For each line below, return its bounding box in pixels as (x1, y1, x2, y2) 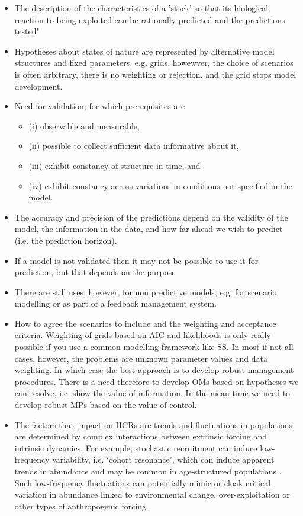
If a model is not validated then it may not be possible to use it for (14, 254, 259, 266)
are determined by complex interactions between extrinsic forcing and (14, 430, 267, 442)
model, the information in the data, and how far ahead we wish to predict (14, 222, 283, 235)
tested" (14, 25, 40, 37)
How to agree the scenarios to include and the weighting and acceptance (14, 317, 276, 329)
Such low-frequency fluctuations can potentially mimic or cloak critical (14, 476, 271, 489)
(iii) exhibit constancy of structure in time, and (28, 159, 201, 171)
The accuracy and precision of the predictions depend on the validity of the (14, 211, 288, 223)
